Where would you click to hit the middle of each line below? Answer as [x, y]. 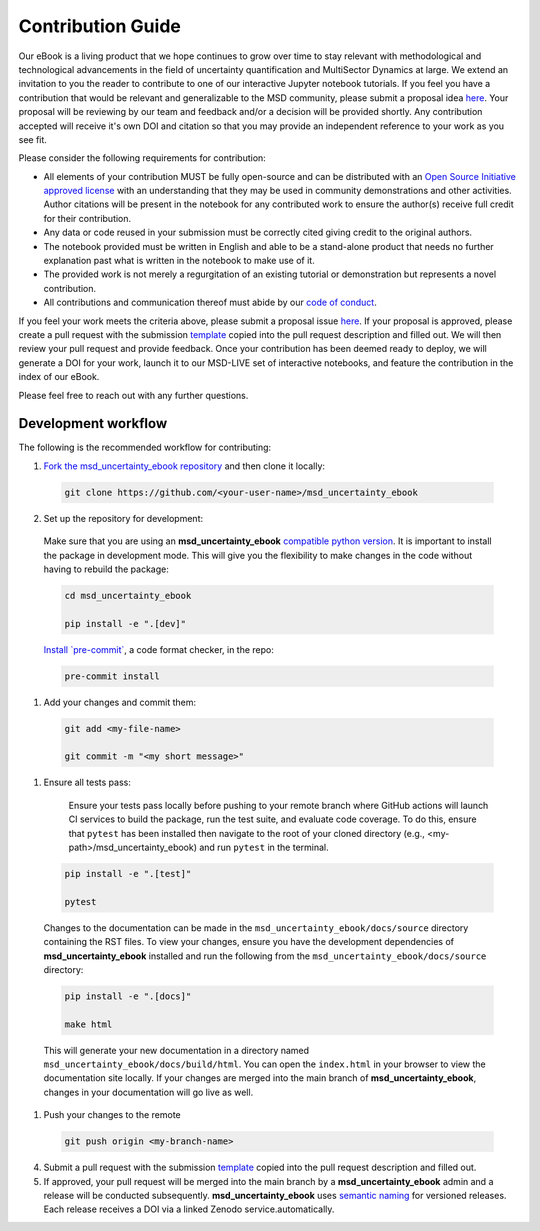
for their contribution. [87, 218]
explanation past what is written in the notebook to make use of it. [179, 261]
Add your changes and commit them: [120, 702]
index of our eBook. [59, 377]
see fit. [32, 139]
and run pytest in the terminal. [263, 847]
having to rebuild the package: [106, 569]
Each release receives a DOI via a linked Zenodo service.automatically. [189, 1209]
